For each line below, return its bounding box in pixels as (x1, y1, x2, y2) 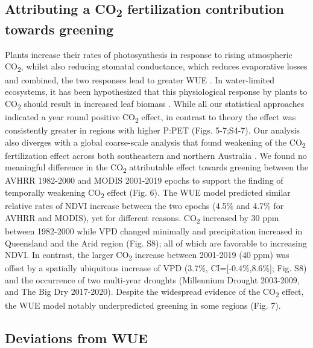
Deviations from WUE (5, 328, 148, 347)
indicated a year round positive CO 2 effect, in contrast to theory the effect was (5, 110, 296, 124)
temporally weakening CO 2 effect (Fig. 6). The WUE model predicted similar (5, 186, 291, 200)
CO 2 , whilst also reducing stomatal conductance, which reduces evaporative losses (5, 60, 308, 74)
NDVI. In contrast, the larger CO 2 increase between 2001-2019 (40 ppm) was (5, 248, 289, 262)
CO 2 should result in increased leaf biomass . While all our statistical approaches (5, 97, 305, 111)
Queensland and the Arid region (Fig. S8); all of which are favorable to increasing (5, 236, 307, 249)
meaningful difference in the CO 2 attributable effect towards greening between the (5, 161, 309, 175)
